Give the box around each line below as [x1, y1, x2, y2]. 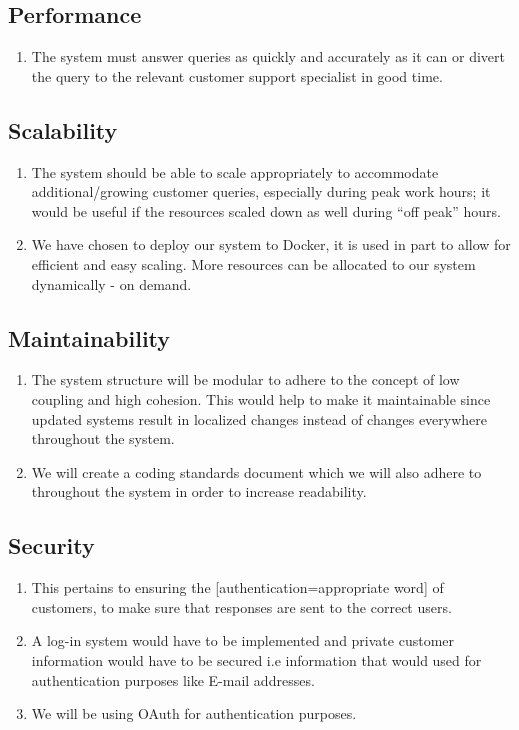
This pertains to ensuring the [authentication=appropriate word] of [31, 577, 444, 598]
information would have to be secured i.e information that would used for [31, 649, 482, 670]
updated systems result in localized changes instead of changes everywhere [31, 408, 488, 429]
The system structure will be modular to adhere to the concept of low [31, 369, 460, 390]
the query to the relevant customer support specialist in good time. [31, 65, 443, 86]
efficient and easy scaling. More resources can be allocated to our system [31, 253, 476, 274]
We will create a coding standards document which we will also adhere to [31, 461, 482, 482]
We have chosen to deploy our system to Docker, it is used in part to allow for [31, 234, 511, 255]
